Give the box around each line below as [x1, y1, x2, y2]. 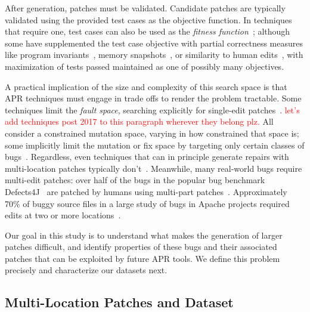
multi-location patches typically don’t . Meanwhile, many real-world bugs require [5, 162, 302, 174]
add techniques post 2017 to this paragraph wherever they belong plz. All [5, 115, 274, 128]
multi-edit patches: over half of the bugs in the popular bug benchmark [5, 174, 265, 186]
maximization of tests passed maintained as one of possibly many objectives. [5, 60, 284, 72]
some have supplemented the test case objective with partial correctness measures [5, 36, 303, 49]
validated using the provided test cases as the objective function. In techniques [5, 13, 292, 26]
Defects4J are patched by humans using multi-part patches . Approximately [5, 185, 287, 197]
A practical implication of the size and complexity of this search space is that [5, 80, 287, 92]
